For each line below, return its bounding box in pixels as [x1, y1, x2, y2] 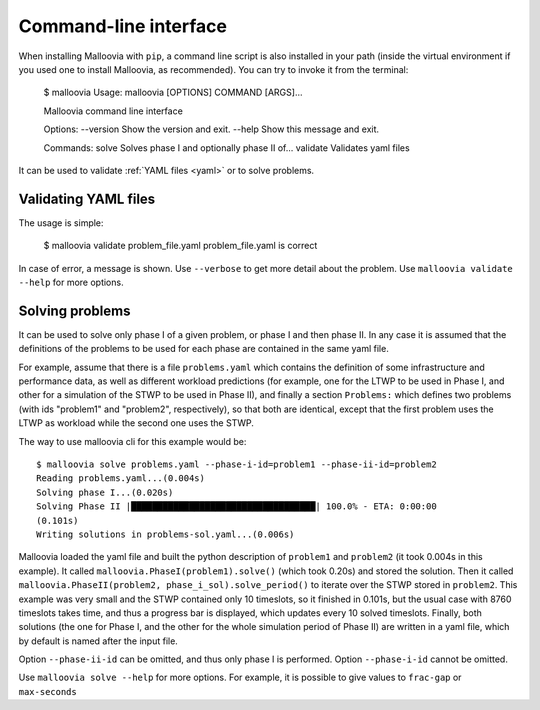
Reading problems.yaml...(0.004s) [36, 473, 205, 484]
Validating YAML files [18, 190, 156, 207]
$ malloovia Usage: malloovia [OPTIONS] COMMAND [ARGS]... [43, 86, 303, 99]
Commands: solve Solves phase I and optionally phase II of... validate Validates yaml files [43, 141, 410, 154]
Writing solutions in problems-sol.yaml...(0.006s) [36, 528, 295, 540]
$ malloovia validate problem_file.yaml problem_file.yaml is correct [43, 240, 318, 252]
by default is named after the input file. [18, 635, 179, 647]
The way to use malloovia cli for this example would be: [18, 435, 247, 447]
